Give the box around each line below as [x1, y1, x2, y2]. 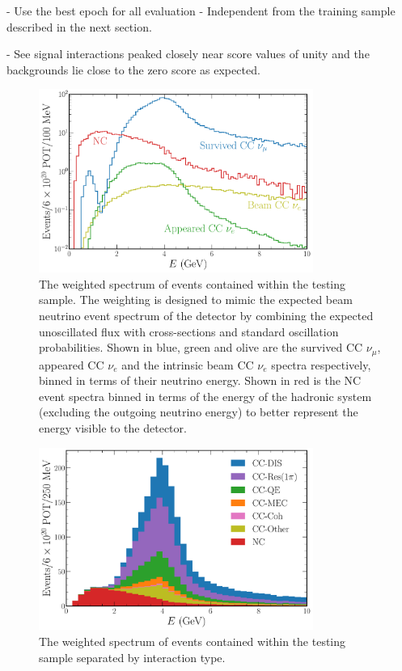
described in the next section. [6, 18, 152, 35]
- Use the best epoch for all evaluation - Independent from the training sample [6, 2, 396, 19]
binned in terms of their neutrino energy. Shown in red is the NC [39, 372, 362, 389]
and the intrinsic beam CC [121, 356, 254, 373]
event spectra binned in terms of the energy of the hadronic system [39, 387, 372, 404]
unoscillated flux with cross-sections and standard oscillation [39, 323, 339, 340]
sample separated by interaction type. [39, 648, 226, 665]
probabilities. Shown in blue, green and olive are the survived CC [39, 339, 363, 356]
